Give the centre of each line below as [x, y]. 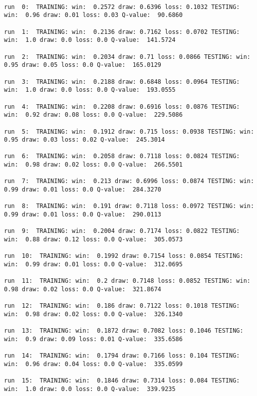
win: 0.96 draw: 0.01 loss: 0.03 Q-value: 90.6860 [93, 15]
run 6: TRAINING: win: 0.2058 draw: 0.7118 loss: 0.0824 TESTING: [122, 156]
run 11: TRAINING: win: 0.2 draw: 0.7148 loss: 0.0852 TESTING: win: [127, 281]
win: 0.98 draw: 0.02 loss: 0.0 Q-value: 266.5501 [93, 165]
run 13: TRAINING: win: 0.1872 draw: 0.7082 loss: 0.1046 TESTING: [124, 331]
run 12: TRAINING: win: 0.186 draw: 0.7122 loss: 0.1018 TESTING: [122, 306]
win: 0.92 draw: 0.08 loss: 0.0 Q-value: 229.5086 [93, 115]
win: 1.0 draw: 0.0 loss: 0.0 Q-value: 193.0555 [90, 90]
